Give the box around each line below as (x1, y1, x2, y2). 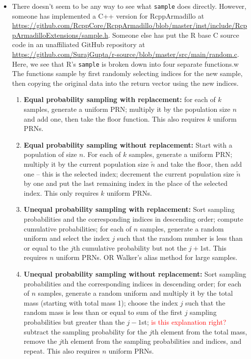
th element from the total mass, (152, 326, 248, 336)
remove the (24, 336, 57, 346)
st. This (203, 242, 226, 253)
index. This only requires (24, 187, 99, 198)
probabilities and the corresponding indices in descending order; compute (24, 214, 243, 224)
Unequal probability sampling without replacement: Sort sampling (24, 268, 246, 279)
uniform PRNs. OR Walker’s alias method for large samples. (56, 252, 238, 262)
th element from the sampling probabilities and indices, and (62, 336, 242, 346)
